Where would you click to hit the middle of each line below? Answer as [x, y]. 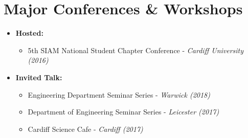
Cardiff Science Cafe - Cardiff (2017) [85, 129]
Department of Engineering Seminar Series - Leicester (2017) [123, 112]
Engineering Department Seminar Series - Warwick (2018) [119, 94]
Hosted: [29, 33]
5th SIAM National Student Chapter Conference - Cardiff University [136, 50]
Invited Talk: [39, 77]
